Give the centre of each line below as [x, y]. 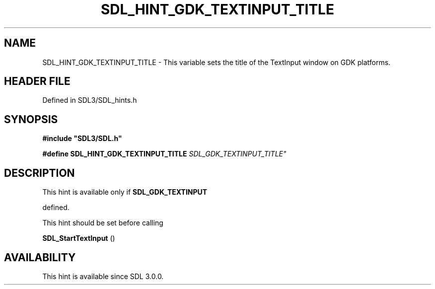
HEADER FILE [37, 81]
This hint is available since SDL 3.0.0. [103, 276]
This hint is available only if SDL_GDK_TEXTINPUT [125, 192]
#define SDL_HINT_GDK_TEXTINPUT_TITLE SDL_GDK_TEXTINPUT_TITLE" [164, 154]
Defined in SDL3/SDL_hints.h [90, 100]
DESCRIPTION [39, 173]
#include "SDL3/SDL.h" [82, 139]
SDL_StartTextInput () [79, 238]
